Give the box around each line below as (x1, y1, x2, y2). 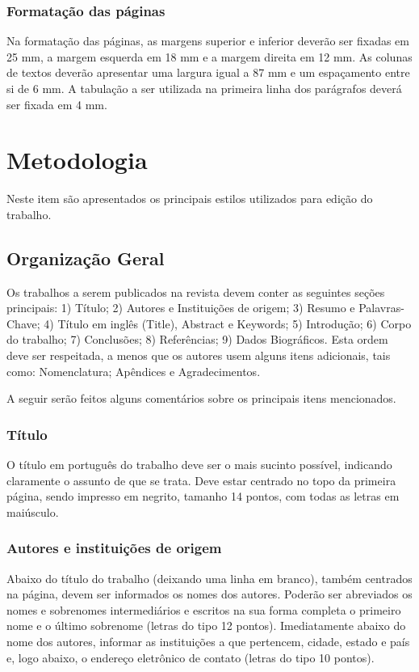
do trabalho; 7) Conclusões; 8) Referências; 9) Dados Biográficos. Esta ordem (6, 331, 388, 348)
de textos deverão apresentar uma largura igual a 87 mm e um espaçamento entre (6, 64, 410, 81)
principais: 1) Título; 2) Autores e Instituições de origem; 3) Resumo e (6, 299, 355, 316)
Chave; (6, 315, 40, 332)
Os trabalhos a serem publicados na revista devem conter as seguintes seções (6, 283, 385, 300)
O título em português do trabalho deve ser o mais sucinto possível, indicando (6, 456, 392, 473)
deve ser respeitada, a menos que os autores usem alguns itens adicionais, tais (6, 347, 391, 364)
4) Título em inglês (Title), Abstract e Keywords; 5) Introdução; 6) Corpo (44, 315, 412, 332)
